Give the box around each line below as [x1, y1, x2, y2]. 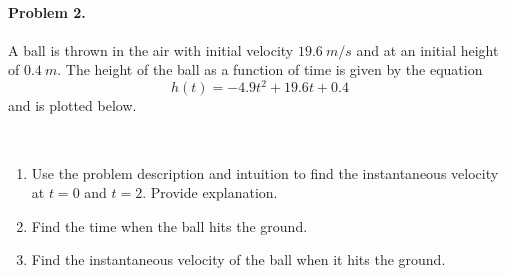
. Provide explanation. [142, 182, 278, 203]
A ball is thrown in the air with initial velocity [8, 39, 294, 60]
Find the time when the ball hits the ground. [31, 215, 308, 236]
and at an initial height [356, 39, 499, 60]
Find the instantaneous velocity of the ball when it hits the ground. [31, 249, 446, 270]
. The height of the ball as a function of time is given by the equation [57, 59, 483, 80]
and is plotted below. [8, 95, 137, 116]
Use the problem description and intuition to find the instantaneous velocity [31, 162, 499, 183]
